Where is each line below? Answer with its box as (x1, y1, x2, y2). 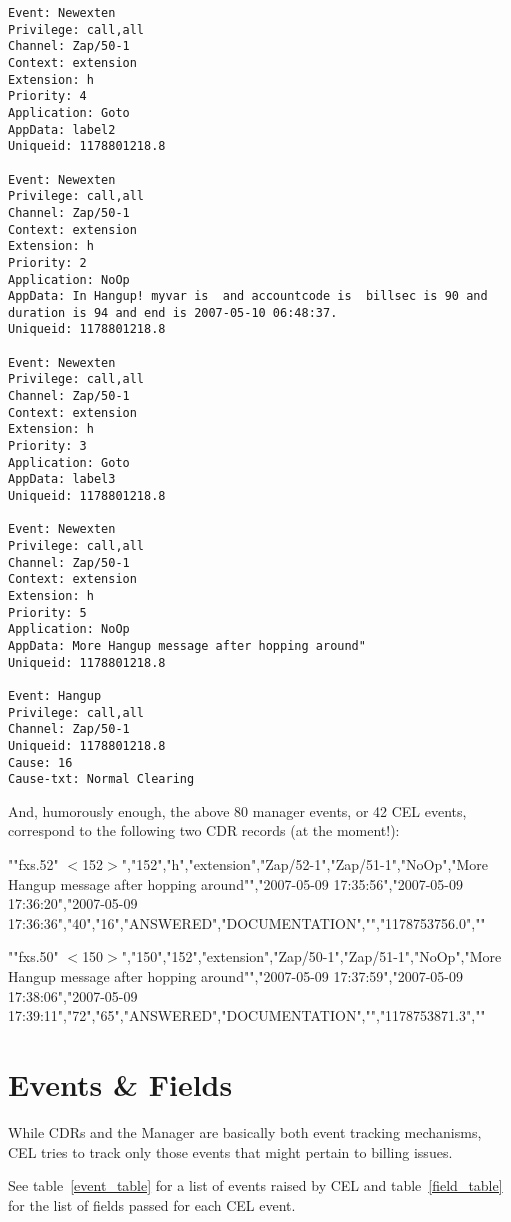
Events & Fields (8, 1063, 233, 1104)
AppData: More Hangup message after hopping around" (8, 638, 366, 653)
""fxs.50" (8, 946, 59, 967)
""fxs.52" (8, 854, 59, 875)
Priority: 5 (8, 605, 87, 620)
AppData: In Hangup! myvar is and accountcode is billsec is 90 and (8, 289, 488, 304)
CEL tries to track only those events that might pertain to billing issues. (8, 1141, 453, 1162)
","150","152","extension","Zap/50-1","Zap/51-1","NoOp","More (121, 946, 502, 967)
